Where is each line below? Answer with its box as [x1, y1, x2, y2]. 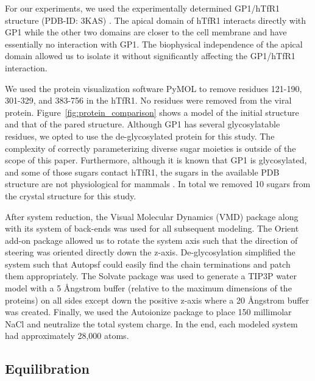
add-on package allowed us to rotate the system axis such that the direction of [5, 233, 298, 246]
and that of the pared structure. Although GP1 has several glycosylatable [5, 118, 280, 130]
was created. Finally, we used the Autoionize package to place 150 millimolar [5, 305, 292, 318]
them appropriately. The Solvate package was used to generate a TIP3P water [5, 269, 297, 282]
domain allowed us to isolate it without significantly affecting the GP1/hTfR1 [5, 49, 296, 62]
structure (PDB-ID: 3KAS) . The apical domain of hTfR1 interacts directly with [5, 13, 306, 26]
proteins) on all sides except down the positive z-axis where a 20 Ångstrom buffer [5, 293, 310, 306]
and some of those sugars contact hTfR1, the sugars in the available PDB [5, 165, 280, 178]
